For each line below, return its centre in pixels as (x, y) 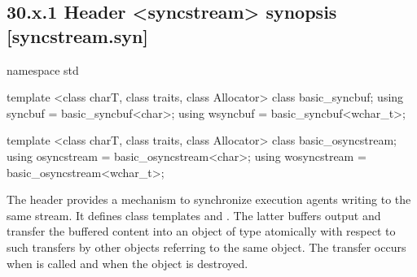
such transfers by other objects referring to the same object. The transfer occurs (206, 247)
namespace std (43, 69)
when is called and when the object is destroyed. (127, 263)
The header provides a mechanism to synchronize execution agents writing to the (209, 199)
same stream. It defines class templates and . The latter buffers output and (194, 215)
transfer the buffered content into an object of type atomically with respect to (201, 231)
